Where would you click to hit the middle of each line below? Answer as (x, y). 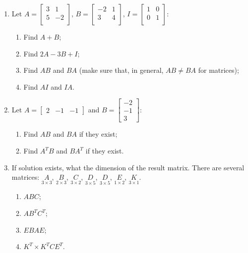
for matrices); (218, 70)
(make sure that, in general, (121, 70)
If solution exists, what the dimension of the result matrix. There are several (128, 167)
